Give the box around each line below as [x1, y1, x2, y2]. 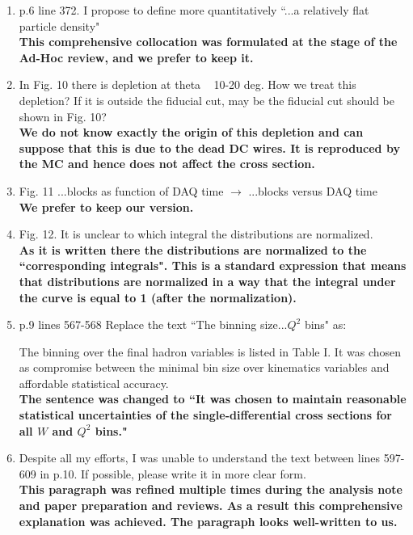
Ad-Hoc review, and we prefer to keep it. [19, 48, 254, 65]
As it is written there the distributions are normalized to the [19, 241, 367, 258]
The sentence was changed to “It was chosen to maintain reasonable [19, 390, 407, 407]
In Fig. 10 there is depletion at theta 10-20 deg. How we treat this [19, 76, 356, 93]
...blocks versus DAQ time [248, 182, 377, 199]
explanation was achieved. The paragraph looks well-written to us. [19, 512, 398, 529]
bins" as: [304, 316, 347, 333]
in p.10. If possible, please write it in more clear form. [40, 465, 306, 482]
